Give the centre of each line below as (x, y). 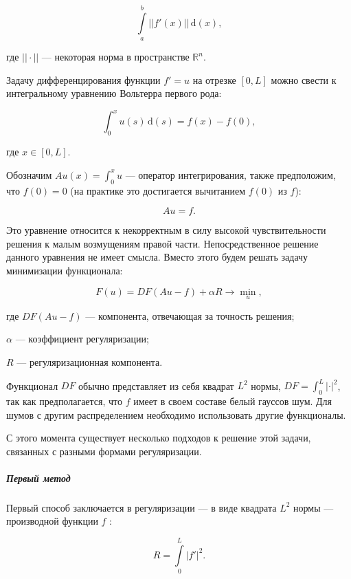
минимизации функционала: (65, 271)
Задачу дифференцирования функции (83, 79)
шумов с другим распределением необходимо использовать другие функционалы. (176, 414)
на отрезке (214, 79)
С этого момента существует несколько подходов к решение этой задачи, (159, 438)
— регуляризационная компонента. (90, 362)
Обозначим (29, 174)
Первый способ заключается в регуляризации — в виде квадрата (141, 507)
